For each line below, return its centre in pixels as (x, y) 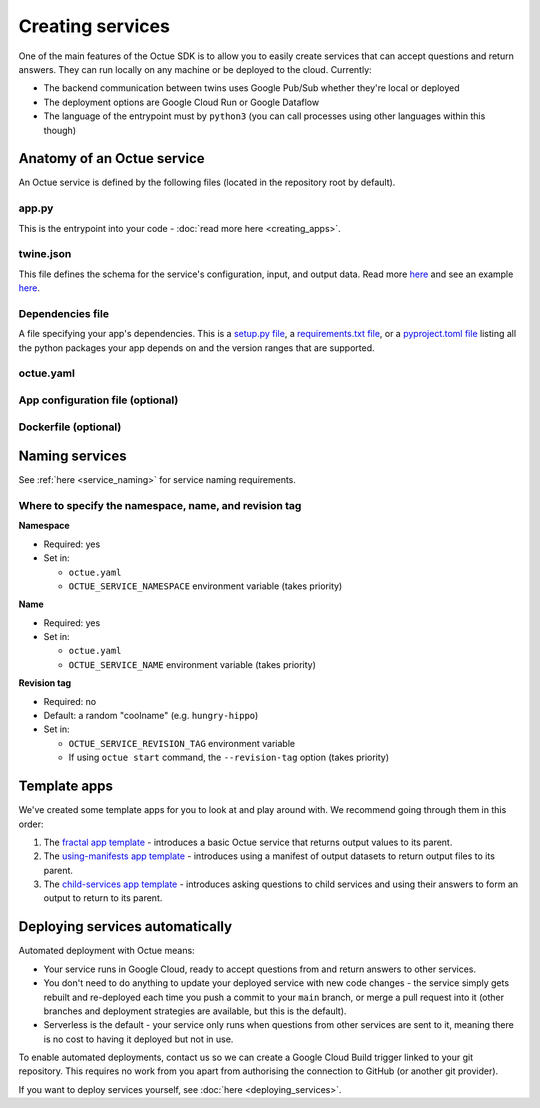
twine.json (45, 254)
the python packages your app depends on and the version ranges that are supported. (196, 347)
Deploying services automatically (125, 926)
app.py (36, 208)
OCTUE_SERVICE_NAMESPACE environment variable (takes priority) (205, 586)
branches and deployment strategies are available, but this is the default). (195, 1011)
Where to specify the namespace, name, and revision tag (160, 505)
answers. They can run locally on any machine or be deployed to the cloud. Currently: (195, 69)
